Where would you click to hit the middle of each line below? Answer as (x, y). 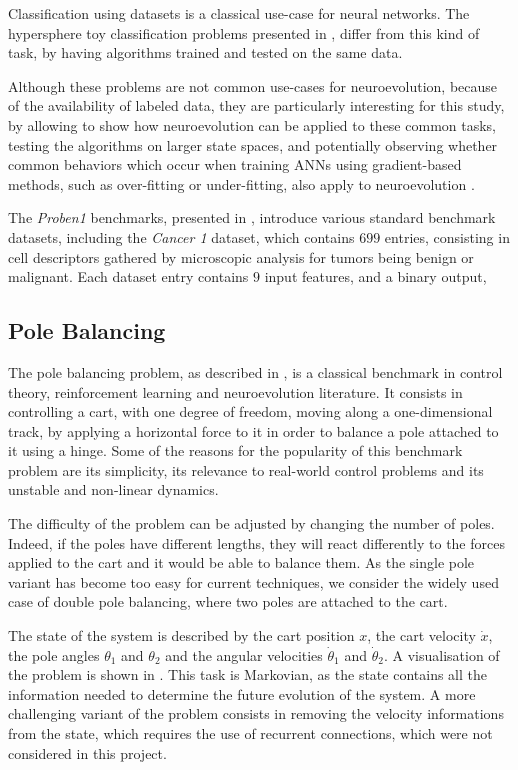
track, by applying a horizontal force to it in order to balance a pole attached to (253, 430)
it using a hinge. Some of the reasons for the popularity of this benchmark (235, 450)
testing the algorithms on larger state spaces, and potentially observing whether (253, 144)
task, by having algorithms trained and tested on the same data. (205, 52)
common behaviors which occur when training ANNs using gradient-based (235, 164)
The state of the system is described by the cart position (181, 635)
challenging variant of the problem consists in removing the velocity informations (256, 713)
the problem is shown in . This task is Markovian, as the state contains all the (247, 674)
